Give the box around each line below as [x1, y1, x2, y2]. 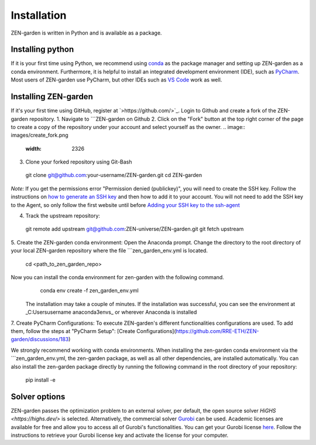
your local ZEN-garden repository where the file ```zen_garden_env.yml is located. [11, 247, 208, 254]
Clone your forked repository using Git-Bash [25, 158, 132, 165]
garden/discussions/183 [11, 336, 69, 343]
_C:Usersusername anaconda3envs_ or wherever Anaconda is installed [25, 308, 197, 316]
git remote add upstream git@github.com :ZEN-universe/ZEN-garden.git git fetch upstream [25, 226, 244, 233]
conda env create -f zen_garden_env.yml [40, 287, 139, 294]
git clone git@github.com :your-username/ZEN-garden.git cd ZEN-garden [25, 172, 202, 179]
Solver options [11, 392, 66, 402]
